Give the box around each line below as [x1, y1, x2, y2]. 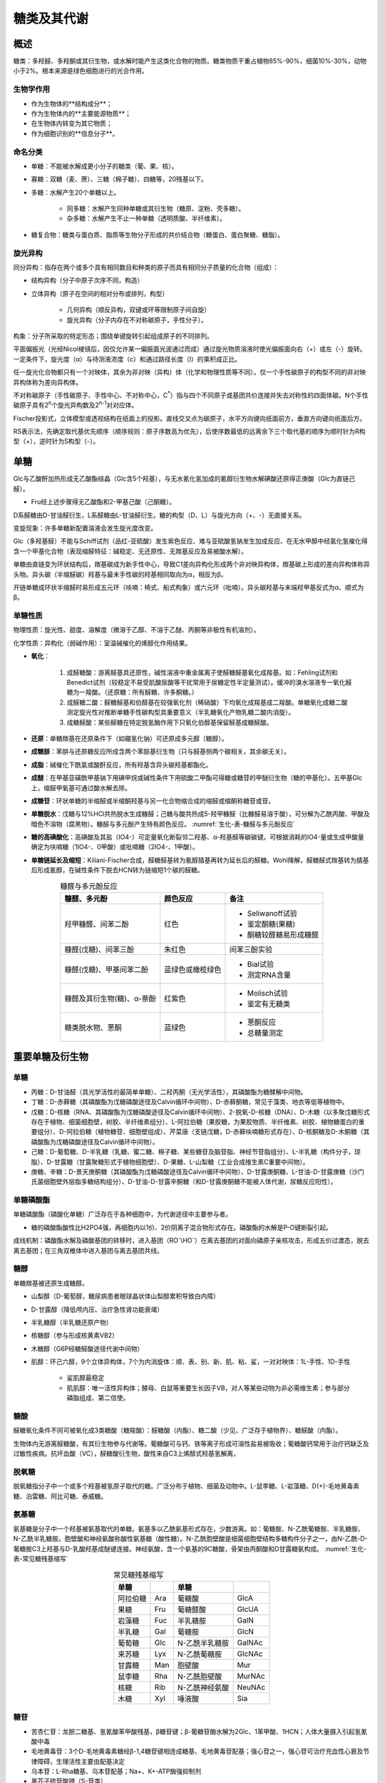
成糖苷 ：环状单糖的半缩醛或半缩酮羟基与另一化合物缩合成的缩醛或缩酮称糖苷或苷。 [31, 796, 274, 805]
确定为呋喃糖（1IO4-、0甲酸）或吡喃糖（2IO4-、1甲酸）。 [31, 842, 199, 852]
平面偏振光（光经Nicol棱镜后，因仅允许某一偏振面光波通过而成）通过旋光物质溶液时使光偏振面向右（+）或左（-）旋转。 [13, 344, 366, 353]
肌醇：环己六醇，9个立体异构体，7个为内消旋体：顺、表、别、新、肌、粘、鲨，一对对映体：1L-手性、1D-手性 [31, 1357, 351, 1366]
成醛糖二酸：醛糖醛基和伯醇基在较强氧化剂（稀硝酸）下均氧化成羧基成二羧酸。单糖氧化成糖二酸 [66, 698, 348, 706]
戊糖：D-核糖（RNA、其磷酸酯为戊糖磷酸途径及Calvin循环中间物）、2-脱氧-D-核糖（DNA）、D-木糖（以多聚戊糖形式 [31, 1108, 370, 1116]
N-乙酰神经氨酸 [177, 1682, 230, 1692]
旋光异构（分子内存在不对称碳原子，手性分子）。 [66, 315, 207, 324]
